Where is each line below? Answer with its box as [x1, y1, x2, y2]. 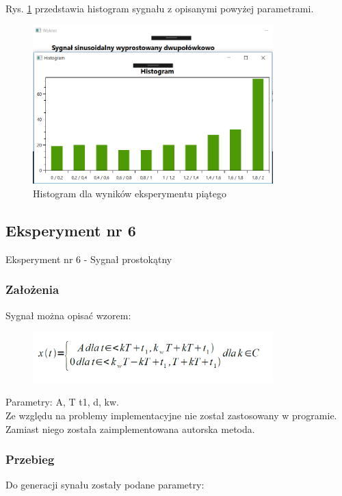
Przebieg [5, 451, 55, 468]
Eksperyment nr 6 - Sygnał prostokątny [5, 251, 172, 266]
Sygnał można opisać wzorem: [5, 308, 131, 322]
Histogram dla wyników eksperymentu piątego [33, 186, 226, 201]
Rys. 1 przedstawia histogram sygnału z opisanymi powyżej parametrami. [5, 1, 314, 15]
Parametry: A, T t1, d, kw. [5, 395, 119, 409]
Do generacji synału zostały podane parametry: [5, 478, 205, 492]
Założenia [5, 281, 60, 298]
